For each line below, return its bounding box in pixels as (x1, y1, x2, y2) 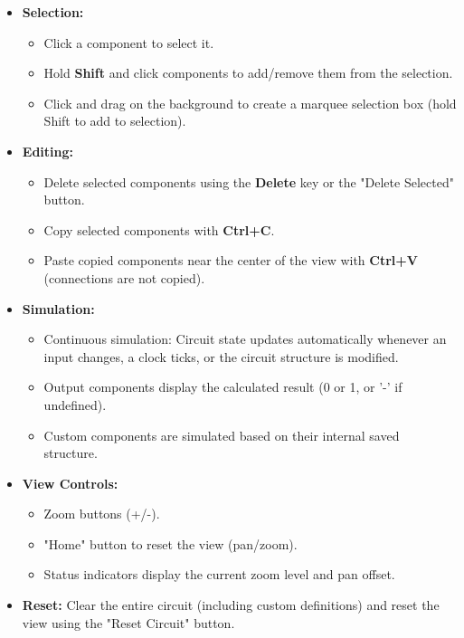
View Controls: (22, 473, 118, 492)
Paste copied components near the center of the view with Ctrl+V (43, 251, 418, 270)
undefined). (43, 395, 107, 414)
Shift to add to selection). (43, 111, 186, 130)
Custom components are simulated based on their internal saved (43, 425, 400, 444)
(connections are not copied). (43, 268, 205, 287)
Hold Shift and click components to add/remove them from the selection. (43, 63, 453, 82)
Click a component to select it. (43, 33, 214, 52)
